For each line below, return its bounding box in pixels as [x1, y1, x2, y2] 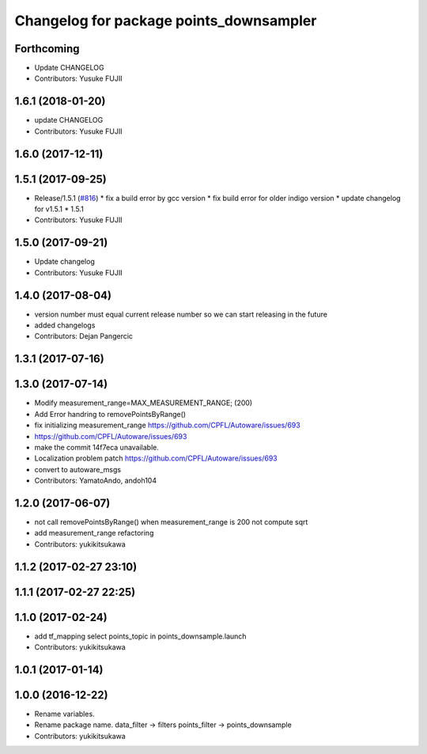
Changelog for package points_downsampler [14, 12, 317, 29]
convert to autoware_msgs [34, 464, 122, 474]
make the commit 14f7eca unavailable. [34, 442, 160, 452]
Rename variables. [34, 709, 95, 719]
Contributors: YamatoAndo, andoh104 [34, 476, 157, 486]
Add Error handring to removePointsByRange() [34, 409, 186, 419]
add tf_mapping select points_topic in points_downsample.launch [34, 631, 247, 641]
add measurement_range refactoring [34, 529, 154, 538]
